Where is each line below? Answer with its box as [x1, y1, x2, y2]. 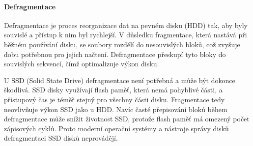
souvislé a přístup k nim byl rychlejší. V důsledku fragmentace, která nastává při [4, 29, 247, 40]
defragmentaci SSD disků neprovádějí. [4, 133, 118, 143]
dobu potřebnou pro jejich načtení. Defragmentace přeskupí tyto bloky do [4, 49, 226, 59]
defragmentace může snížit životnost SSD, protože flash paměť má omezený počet [4, 114, 250, 124]
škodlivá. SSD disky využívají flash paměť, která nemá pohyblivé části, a [4, 85, 223, 95]
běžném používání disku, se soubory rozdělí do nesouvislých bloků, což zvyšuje [4, 39, 240, 49]
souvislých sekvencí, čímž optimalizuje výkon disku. [4, 58, 159, 69]
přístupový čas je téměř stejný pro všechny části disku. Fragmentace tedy [4, 94, 225, 104]
